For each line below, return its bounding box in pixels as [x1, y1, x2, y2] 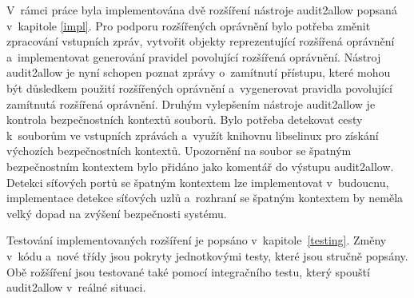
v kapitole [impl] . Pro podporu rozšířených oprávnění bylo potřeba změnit [6, 17, 371, 34]
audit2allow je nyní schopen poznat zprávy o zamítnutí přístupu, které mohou [6, 64, 391, 81]
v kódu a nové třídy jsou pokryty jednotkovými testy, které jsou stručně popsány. [6, 247, 408, 264]
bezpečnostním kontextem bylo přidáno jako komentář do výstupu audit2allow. [6, 157, 394, 174]
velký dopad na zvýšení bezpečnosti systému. [6, 205, 227, 221]
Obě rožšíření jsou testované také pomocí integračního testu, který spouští [6, 263, 370, 280]
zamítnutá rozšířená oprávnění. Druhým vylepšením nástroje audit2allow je [6, 95, 376, 112]
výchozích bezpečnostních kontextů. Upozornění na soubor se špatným [6, 142, 352, 159]
